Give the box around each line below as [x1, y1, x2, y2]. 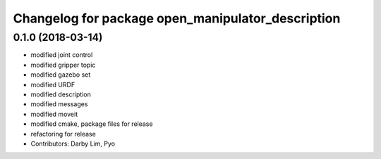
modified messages [30, 100, 88, 108]
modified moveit [30, 110, 78, 118]
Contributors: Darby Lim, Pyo [30, 139, 116, 148]
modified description [30, 90, 91, 98]
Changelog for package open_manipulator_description [13, 11, 341, 26]
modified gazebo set [30, 70, 91, 79]
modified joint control [30, 51, 93, 59]
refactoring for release [30, 129, 97, 138]
